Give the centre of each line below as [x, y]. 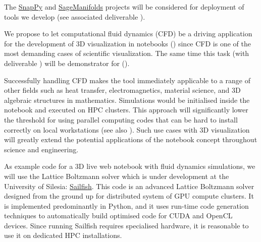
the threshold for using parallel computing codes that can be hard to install [121, 119]
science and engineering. [41, 149]
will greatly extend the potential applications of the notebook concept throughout [131, 139]
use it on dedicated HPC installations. [63, 235]
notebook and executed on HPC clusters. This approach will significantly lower [126, 110]
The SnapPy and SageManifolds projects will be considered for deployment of [124, 7]
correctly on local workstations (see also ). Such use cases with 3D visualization [127, 129]
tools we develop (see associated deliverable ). [75, 16]
